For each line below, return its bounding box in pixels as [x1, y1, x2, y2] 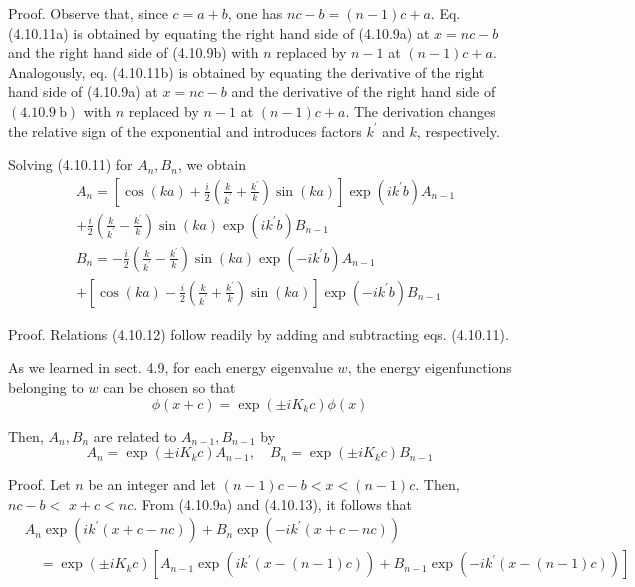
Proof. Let [8, 474, 71, 495]
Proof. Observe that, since [8, 3, 168, 23]
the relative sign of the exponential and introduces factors [8, 120, 362, 141]
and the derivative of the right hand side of [231, 81, 496, 102]
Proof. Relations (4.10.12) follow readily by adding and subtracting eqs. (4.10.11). [8, 323, 509, 344]
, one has [227, 3, 283, 23]
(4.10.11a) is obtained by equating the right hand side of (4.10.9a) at [8, 22, 430, 43]
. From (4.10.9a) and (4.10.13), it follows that [133, 493, 413, 514]
